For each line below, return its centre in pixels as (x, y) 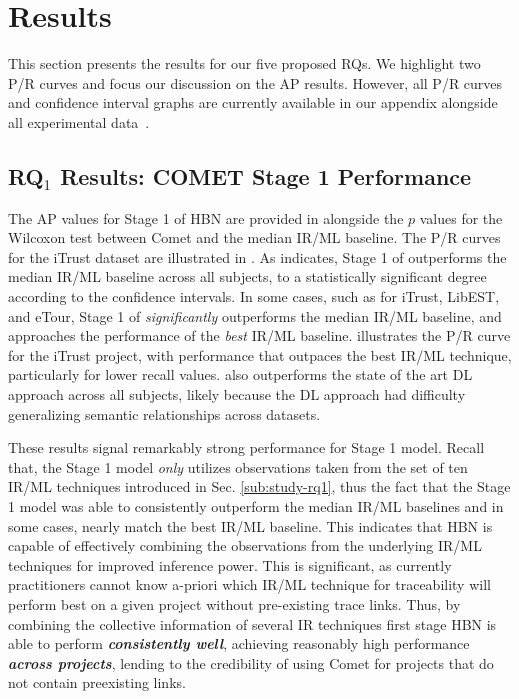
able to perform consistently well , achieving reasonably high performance (239, 643)
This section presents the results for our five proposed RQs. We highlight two (244, 63)
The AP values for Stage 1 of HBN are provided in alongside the (206, 217)
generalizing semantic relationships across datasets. (164, 413)
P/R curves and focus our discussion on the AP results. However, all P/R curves (255, 82)
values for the (461, 217)
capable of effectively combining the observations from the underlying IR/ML (245, 545)
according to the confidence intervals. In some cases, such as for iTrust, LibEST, (254, 296)
